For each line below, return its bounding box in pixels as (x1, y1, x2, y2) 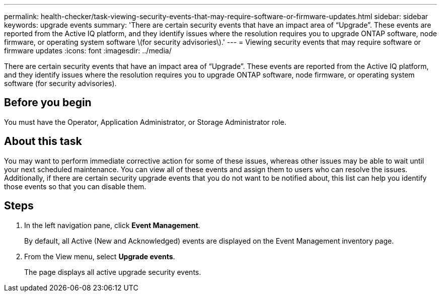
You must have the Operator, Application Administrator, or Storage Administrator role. (4, 117, 286, 126)
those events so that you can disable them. (4, 182, 146, 191)
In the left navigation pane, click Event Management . (24, 220, 200, 230)
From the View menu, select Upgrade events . (24, 252, 175, 261)
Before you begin (4, 96, 92, 109)
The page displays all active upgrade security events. (24, 267, 201, 276)
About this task (4, 135, 82, 148)
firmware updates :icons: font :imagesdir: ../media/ (4, 46, 172, 55)
